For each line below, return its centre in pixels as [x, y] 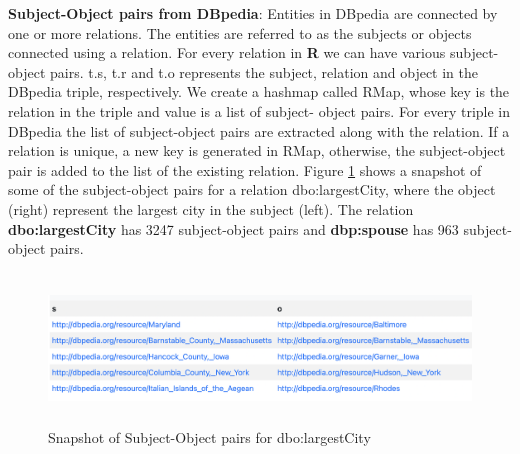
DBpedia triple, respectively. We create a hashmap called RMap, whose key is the [259, 91]
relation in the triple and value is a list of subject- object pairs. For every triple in [259, 110]
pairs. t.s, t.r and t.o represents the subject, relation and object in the [263, 71]
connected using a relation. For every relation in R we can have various [227, 52]
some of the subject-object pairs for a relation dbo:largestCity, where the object [252, 189]
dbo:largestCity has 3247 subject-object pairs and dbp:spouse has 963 [233, 228]
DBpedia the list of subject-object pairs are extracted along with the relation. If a [259, 130]
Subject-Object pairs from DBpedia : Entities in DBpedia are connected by [253, 13]
